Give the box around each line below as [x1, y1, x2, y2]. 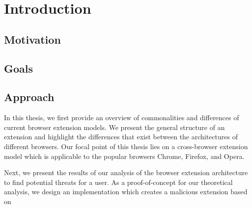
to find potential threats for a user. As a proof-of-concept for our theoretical [4, 177, 233, 187]
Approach [4, 89, 55, 104]
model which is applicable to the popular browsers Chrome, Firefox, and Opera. [4, 151, 245, 161]
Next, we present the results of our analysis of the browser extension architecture [4, 167, 248, 178]
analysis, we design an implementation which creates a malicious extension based [4, 186, 248, 197]
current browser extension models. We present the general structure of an [4, 122, 225, 132]
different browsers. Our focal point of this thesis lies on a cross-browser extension [4, 141, 248, 151]
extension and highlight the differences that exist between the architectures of [4, 131, 238, 142]
